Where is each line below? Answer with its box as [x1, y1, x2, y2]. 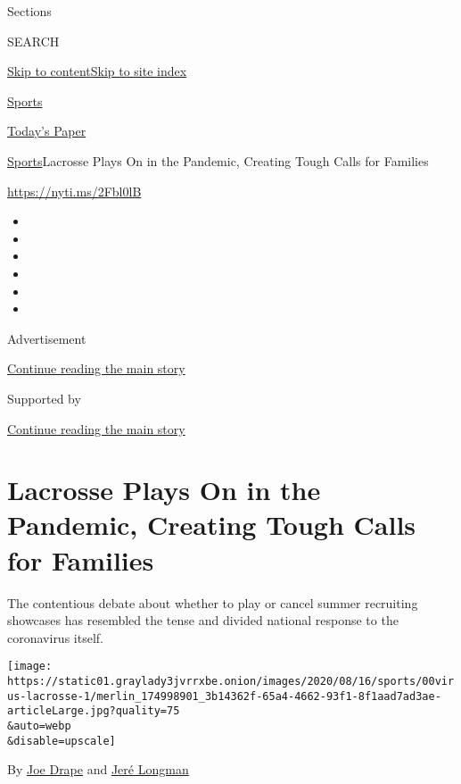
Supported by [7, 388, 81, 407]
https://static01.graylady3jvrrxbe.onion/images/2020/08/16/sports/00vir [7, 675, 455, 688]
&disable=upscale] [7, 734, 116, 747]
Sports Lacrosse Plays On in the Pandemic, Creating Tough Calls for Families [7, 151, 429, 170]
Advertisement [7, 329, 86, 347]
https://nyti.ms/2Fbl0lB [7, 181, 142, 200]
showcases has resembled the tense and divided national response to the [7, 611, 399, 630]
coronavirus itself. [7, 628, 103, 646]
